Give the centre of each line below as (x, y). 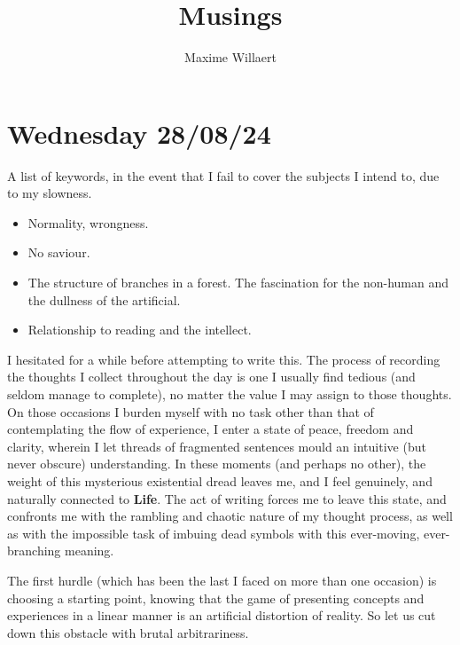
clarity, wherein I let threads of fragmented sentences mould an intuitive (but (217, 446)
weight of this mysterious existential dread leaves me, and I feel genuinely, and (220, 480)
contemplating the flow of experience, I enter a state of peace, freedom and (211, 429)
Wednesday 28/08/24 (139, 133)
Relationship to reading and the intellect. (140, 330)
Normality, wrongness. (88, 222)
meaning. (90, 551)
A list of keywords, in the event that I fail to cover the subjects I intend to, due (223, 175)
